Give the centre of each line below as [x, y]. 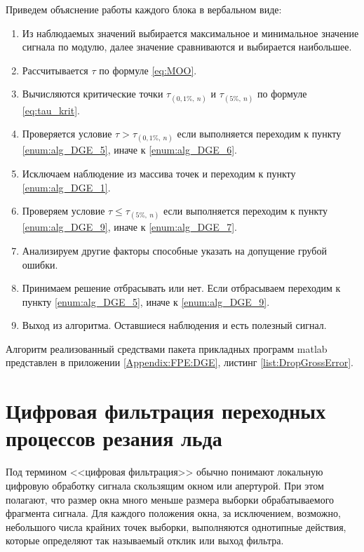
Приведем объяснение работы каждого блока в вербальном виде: [144, 9]
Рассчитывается [55, 70]
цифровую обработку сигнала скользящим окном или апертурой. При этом [165, 485]
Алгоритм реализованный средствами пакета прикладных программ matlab [167, 348]
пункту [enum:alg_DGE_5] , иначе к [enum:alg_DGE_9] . [146, 301]
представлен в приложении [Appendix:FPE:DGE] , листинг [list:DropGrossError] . [180, 362]
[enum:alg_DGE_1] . [66, 187]
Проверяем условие [63, 211]
